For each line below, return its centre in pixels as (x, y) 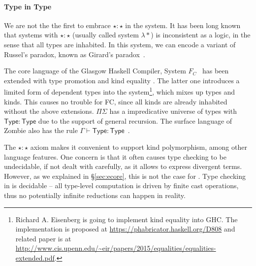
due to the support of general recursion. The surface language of (135, 120)
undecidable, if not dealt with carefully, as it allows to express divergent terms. (123, 166)
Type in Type (28, 6)
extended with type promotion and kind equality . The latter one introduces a (122, 80)
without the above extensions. (49, 111)
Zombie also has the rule (41, 130)
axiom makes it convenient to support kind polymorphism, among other (139, 147)
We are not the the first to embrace (57, 25)
